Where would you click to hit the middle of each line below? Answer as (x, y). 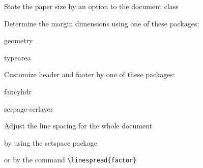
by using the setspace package (51, 142)
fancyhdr (18, 91)
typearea (18, 57)
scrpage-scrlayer (29, 108)
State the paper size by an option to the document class (91, 6)
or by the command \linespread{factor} (70, 160)
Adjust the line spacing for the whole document (78, 126)
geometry (19, 40)
